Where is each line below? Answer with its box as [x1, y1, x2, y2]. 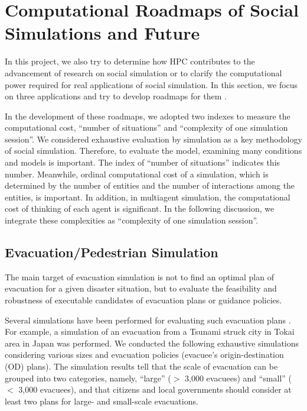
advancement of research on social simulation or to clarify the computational [5, 66, 282, 79]
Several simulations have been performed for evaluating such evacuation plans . [5, 313, 291, 326]
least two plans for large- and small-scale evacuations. [5, 394, 198, 407]
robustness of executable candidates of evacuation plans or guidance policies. [5, 294, 282, 306]
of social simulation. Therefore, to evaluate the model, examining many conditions [5, 144, 302, 157]
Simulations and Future [5, 21, 200, 45]
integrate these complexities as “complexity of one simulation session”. [5, 214, 259, 226]
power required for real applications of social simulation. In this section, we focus [5, 78, 298, 90]
